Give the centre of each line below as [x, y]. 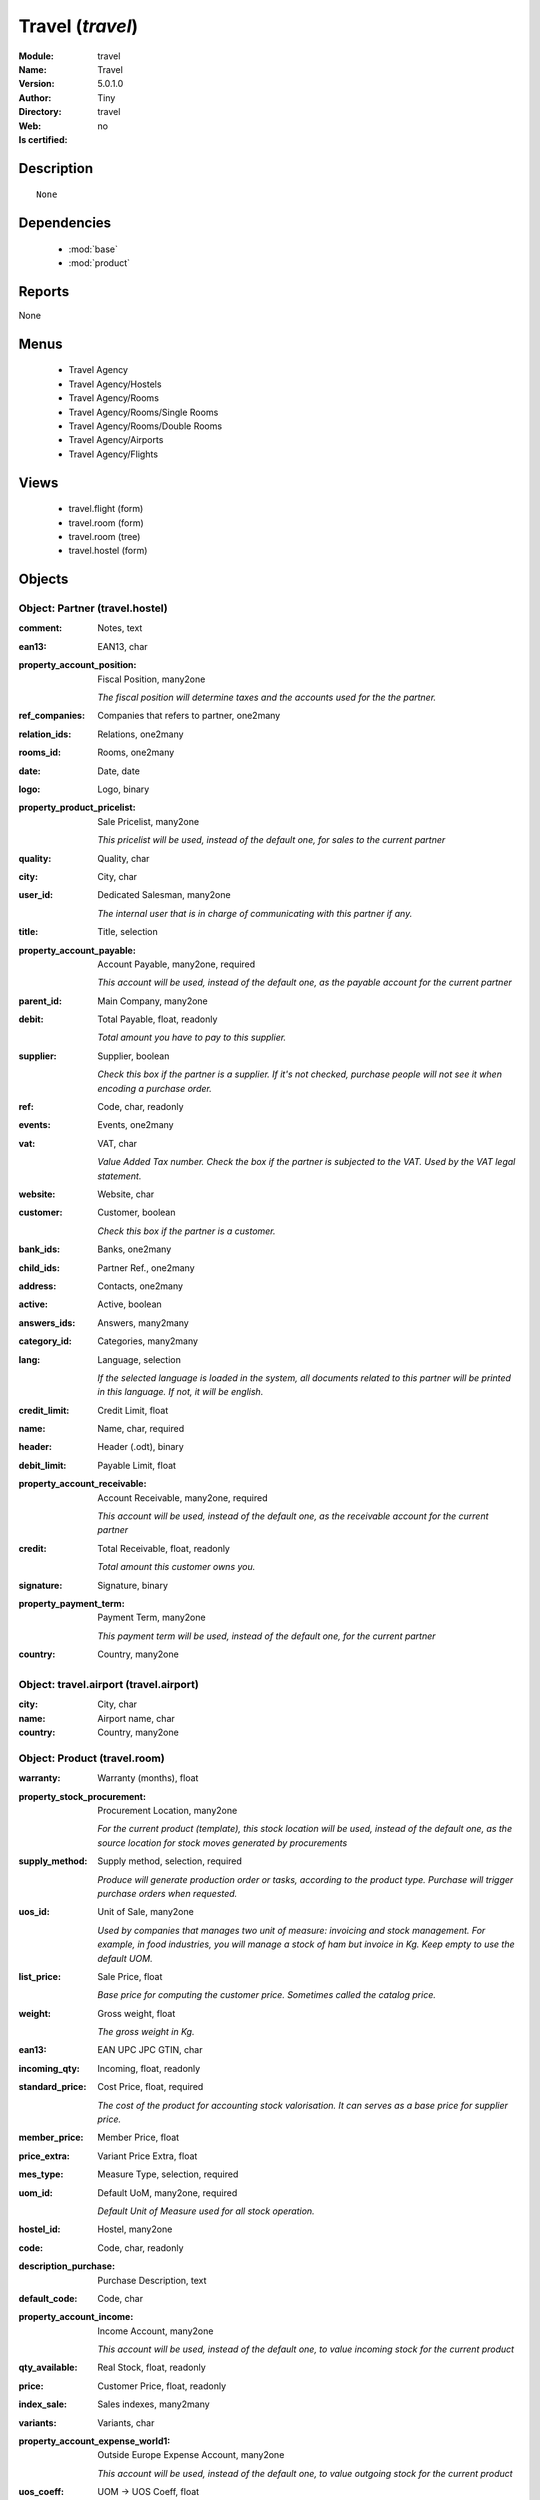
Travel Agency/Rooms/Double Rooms [145, 426]
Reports [44, 291]
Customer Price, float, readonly [162, 2386]
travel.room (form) [106, 522]
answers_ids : [47, 1322]
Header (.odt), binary [140, 1447]
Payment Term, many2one [151, 1617]
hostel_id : [39, 2229]
